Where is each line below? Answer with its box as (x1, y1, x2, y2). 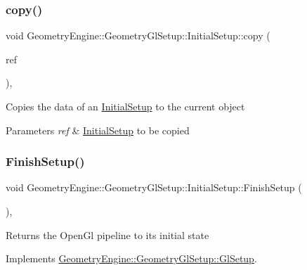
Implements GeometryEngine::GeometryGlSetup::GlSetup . (6, 251, 257, 266)
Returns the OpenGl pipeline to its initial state (6, 227, 209, 242)
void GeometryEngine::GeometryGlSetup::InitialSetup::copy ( (6, 28, 270, 43)
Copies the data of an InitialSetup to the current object (6, 99, 245, 113)
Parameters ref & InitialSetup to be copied (6, 122, 190, 137)
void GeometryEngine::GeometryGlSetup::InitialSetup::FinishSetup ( (6, 180, 302, 195)
